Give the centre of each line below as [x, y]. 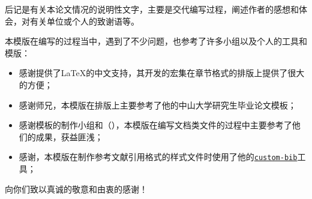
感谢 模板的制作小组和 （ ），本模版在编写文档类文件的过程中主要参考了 [155, 125]
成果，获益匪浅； [69, 136]
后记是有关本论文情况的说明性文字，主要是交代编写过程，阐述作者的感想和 [152, 9]
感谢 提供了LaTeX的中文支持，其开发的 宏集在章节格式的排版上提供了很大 [162, 73]
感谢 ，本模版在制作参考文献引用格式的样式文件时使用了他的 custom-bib [158, 157]
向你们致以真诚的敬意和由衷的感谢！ [76, 189]
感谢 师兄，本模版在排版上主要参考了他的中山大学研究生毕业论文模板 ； [157, 105]
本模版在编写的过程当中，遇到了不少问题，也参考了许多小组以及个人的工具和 [156, 41]
